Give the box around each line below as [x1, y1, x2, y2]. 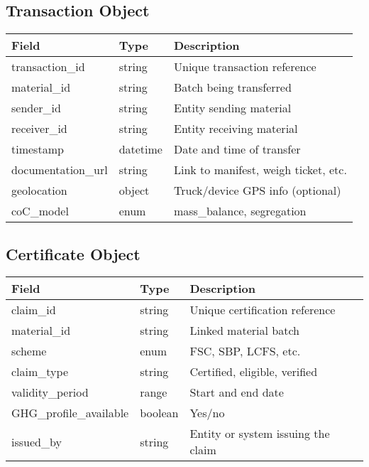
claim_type [11, 363, 69, 380]
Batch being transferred [173, 79, 292, 96]
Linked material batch [189, 322, 299, 339]
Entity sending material [173, 100, 292, 117]
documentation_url [11, 161, 108, 178]
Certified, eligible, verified [189, 363, 318, 380]
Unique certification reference [189, 301, 336, 318]
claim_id [11, 301, 56, 318]
